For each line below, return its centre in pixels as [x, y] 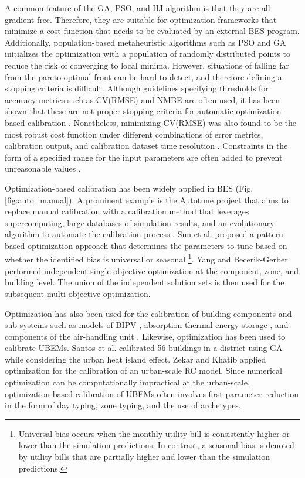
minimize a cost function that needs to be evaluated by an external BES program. [152, 31]
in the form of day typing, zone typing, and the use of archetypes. [123, 405]
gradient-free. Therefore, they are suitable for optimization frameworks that [141, 19]
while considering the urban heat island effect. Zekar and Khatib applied [135, 359]
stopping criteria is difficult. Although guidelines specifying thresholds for [137, 88]
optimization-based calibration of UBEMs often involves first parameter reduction [152, 393]
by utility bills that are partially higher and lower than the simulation [144, 457]
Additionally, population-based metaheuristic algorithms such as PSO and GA [145, 42]
